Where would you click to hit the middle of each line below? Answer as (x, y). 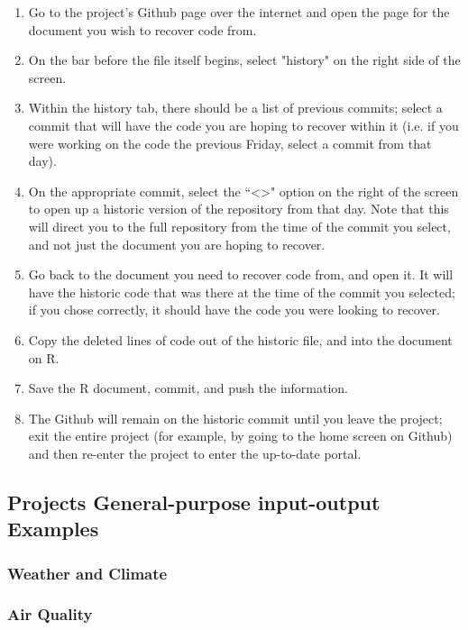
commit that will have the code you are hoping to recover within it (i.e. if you (243, 125)
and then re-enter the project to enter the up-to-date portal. (195, 453)
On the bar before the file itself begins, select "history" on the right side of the (244, 60)
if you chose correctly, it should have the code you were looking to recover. (234, 310)
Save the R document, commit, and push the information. (188, 388)
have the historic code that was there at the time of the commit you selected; (242, 292)
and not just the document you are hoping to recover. (177, 244)
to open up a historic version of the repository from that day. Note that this (239, 209)
